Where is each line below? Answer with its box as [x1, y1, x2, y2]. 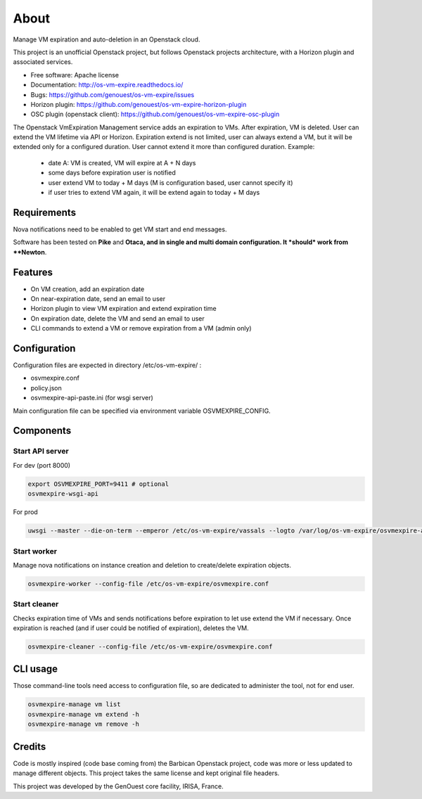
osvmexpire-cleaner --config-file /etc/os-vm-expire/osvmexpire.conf [27, 642, 273, 651]
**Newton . [13, 248, 47, 256]
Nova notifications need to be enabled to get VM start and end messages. [13, 225, 227, 234]
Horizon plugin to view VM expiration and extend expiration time [30, 305, 217, 313]
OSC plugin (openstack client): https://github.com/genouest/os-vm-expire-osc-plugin [30, 110, 280, 119]
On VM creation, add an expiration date [30, 285, 145, 293]
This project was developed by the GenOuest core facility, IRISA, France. [13, 781, 224, 791]
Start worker [13, 546, 58, 556]
